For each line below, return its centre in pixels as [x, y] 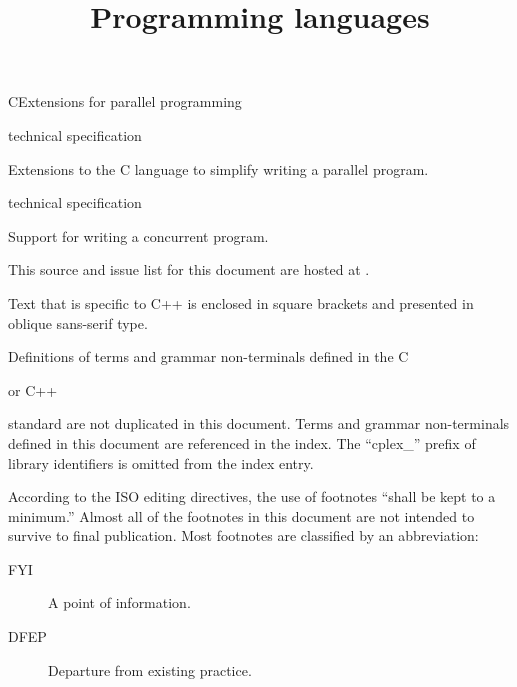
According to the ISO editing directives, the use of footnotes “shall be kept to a [252, 496]
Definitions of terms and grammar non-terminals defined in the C [208, 356]
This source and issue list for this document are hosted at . [189, 269]
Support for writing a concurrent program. [138, 235]
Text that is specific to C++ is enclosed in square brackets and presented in [241, 302]
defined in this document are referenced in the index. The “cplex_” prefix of [242, 442]
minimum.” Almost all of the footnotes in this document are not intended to [241, 515]
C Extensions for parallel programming [125, 101]
